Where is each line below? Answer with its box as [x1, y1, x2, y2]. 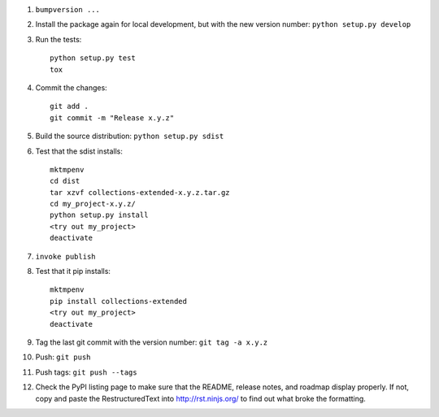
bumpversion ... [35, 5, 101, 14]
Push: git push [35, 352, 91, 362]
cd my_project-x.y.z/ [50, 199, 136, 209]
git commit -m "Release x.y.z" [50, 113, 175, 122]
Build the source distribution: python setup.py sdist [35, 131, 224, 141]
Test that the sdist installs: [35, 146, 124, 156]
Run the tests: [35, 34, 82, 44]
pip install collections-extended [50, 297, 187, 306]
